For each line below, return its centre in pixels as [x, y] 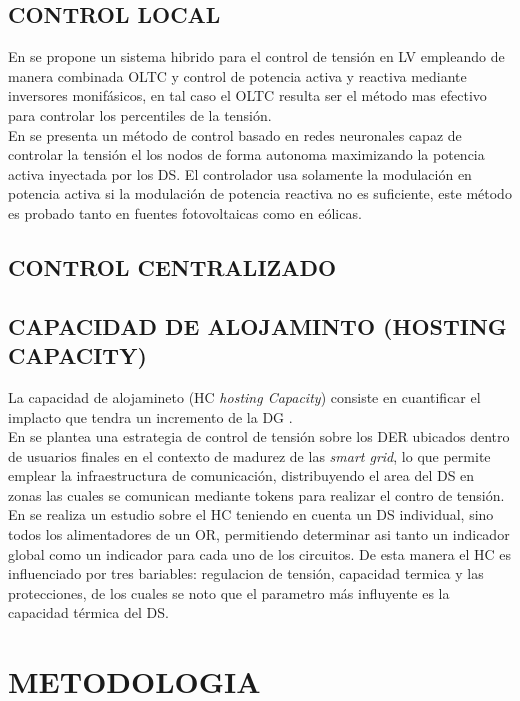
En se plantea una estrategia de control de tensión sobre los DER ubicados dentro [259, 436]
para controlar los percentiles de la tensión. [140, 114]
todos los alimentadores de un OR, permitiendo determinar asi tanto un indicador [259, 534]
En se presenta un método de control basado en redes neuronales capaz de [235, 134]
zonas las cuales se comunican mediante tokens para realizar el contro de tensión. [256, 494]
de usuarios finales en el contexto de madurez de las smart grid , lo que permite [249, 455]
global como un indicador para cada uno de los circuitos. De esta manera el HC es [260, 553]
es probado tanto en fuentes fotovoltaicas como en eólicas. [185, 212]
